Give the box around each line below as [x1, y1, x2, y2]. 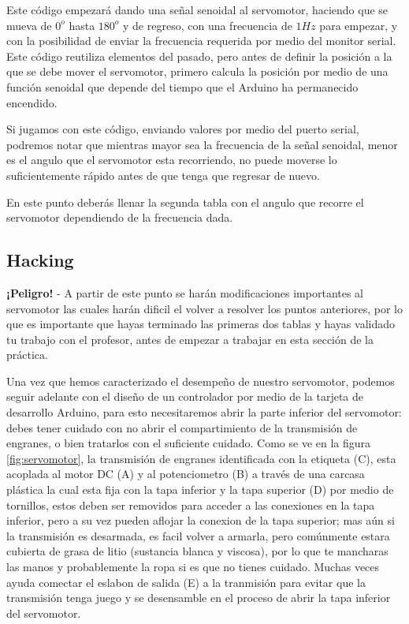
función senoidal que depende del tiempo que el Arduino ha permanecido [6, 78, 359, 95]
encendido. [6, 94, 58, 110]
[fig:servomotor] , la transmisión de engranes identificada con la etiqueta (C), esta [6, 450, 396, 466]
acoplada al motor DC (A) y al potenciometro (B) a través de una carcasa [6, 465, 365, 482]
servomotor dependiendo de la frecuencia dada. [6, 209, 233, 226]
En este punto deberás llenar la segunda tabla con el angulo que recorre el [6, 193, 364, 210]
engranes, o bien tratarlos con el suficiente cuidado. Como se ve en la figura [6, 435, 371, 451]
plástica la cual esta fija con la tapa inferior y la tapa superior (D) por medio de [6, 481, 394, 498]
